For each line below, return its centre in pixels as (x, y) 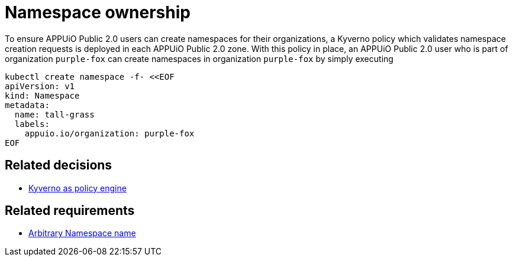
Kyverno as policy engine (78, 188)
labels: (32, 124)
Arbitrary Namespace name (82, 233)
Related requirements (70, 211)
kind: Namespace (42, 95)
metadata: (27, 105)
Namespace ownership (98, 12)
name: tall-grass (54, 114)
